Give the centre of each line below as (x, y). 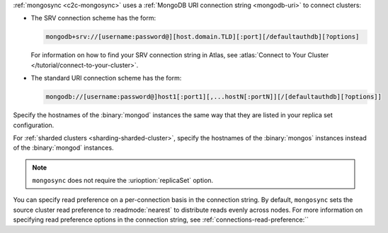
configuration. (34, 125)
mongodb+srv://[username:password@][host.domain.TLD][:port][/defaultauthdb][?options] (202, 37)
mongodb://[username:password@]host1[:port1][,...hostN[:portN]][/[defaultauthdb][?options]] (214, 97)
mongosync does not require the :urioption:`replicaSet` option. (123, 181)
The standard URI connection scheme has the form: (106, 78)
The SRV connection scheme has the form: (93, 18)
